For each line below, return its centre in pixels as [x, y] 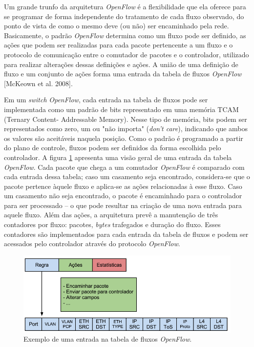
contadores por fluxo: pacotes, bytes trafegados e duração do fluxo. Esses [112, 224]
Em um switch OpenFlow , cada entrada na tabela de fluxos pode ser [106, 100]
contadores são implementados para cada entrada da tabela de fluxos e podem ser [126, 234]
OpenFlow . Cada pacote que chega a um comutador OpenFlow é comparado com [124, 167]
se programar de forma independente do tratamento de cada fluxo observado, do [124, 16]
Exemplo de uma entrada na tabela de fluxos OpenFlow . [108, 339]
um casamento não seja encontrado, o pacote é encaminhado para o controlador [123, 196]
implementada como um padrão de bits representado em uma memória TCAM [121, 109]
